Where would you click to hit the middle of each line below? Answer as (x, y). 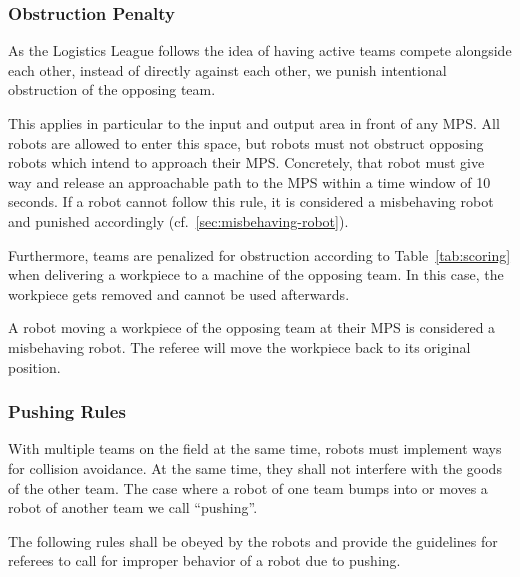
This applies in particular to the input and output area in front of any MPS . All (254, 123)
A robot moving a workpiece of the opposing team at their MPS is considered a (252, 327)
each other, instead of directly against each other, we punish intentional (227, 69)
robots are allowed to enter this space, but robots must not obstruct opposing (246, 142)
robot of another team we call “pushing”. (133, 507)
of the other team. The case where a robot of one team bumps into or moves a (248, 487)
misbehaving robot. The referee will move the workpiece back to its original (239, 346)
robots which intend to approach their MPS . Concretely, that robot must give (246, 162)
